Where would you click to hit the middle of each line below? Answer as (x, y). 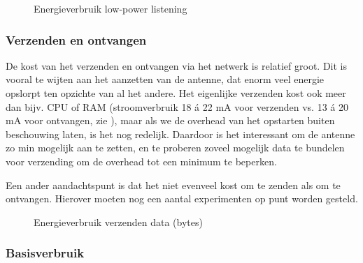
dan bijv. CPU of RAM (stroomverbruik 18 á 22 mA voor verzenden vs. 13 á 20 (177, 106)
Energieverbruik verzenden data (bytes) (118, 221)
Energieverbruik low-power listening (111, 8)
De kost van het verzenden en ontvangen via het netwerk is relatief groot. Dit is (177, 65)
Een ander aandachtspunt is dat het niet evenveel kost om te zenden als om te (173, 185)
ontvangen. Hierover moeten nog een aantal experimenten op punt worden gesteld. (182, 198)
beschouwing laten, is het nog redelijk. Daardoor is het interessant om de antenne (180, 134)
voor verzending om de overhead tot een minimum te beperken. (141, 161)
